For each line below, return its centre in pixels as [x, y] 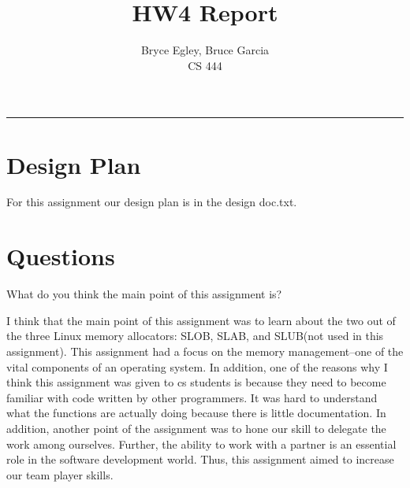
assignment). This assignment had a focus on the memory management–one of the [205, 351]
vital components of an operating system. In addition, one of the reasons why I [197, 366]
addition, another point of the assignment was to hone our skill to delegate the [196, 428]
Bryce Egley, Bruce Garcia [205, 50]
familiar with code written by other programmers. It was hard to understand [192, 397]
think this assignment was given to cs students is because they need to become [196, 382]
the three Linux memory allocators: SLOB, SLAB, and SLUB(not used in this [195, 336]
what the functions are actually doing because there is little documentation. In [196, 413]
